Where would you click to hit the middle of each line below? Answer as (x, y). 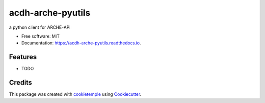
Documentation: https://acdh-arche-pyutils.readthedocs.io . (81, 43)
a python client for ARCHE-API (40, 27)
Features (23, 57)
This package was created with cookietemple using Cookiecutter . (75, 94)
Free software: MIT (40, 36)
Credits (21, 83)
